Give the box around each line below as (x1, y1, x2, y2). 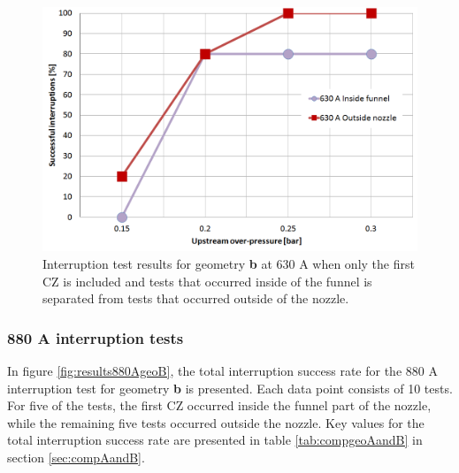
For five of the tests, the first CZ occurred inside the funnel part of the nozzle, (7, 396, 432, 415)
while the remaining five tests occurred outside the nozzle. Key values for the (7, 413, 425, 431)
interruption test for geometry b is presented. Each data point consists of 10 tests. (7, 378, 453, 397)
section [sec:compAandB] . (7, 448, 145, 467)
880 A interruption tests (7, 326, 184, 348)
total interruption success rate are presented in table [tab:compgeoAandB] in (7, 431, 423, 449)
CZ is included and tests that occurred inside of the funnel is (42, 271, 372, 290)
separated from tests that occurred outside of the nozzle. (42, 289, 349, 308)
